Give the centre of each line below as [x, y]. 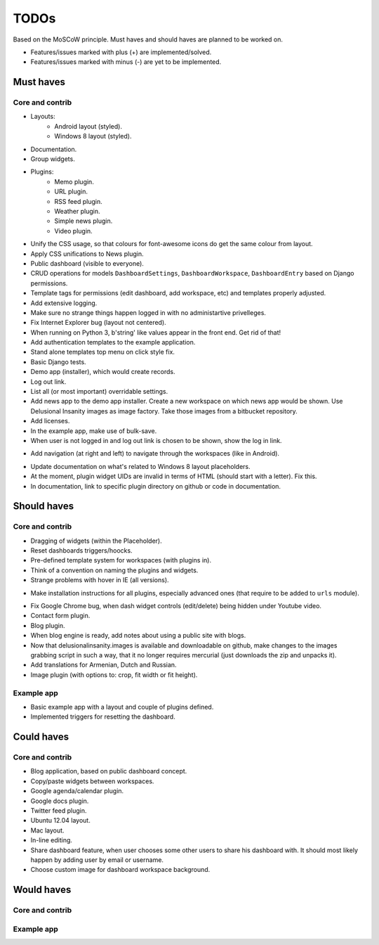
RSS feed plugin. [79, 201]
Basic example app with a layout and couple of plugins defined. [122, 707]
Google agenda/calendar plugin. [77, 791]
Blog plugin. [48, 625]
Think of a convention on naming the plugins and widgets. [114, 570]
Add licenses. [50, 421]
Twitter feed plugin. [59, 811]
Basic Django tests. [59, 361]
